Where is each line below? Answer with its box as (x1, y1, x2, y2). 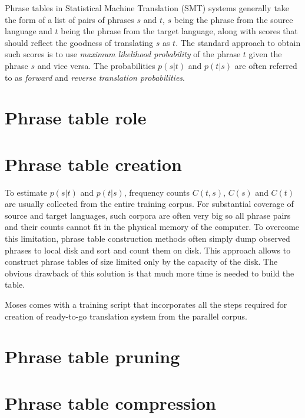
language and (5, 25, 52, 37)
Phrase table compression (5, 390, 216, 414)
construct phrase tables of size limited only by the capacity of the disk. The (5, 255, 278, 268)
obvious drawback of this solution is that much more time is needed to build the (5, 266, 294, 279)
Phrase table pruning (5, 344, 180, 368)
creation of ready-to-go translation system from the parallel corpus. (5, 310, 247, 322)
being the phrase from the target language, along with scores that (61, 25, 298, 37)
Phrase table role (5, 106, 147, 130)
